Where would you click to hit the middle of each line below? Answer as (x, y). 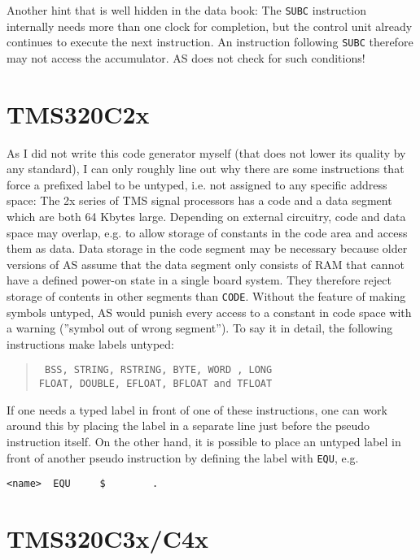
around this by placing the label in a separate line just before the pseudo (188, 425)
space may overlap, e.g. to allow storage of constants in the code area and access (207, 232)
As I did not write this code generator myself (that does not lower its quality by (206, 152)
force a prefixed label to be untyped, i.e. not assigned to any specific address (197, 184)
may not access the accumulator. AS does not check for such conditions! (186, 57)
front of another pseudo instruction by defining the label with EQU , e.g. (183, 457)
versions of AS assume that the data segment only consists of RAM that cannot (206, 264)
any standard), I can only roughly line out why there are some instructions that (206, 169)
